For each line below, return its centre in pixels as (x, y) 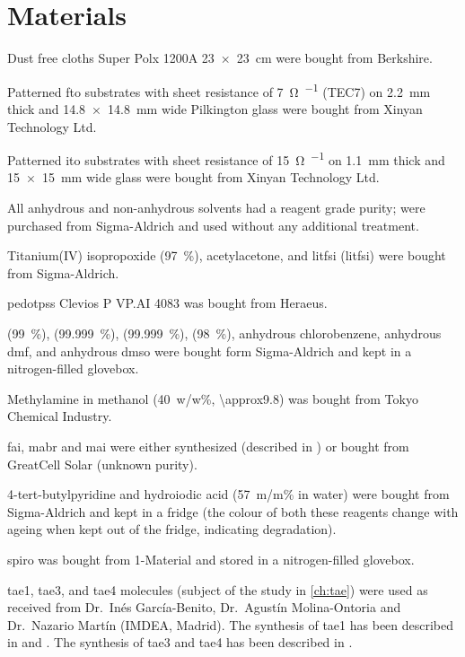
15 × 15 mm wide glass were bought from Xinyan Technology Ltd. (193, 177)
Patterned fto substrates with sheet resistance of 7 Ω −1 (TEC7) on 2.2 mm (219, 90)
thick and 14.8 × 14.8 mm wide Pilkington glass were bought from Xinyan (215, 108)
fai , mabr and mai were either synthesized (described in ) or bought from (208, 446)
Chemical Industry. (60, 416)
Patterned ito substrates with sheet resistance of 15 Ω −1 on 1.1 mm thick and (226, 158)
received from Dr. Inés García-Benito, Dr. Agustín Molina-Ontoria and (204, 607)
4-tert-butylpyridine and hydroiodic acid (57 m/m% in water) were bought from (228, 494)
